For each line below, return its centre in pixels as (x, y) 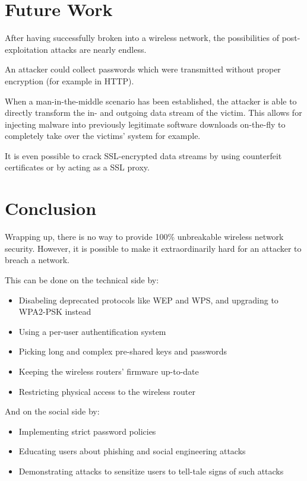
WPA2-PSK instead (55, 311)
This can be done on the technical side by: (82, 279)
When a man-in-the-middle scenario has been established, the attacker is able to (151, 101)
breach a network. (37, 260)
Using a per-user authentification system (92, 331)
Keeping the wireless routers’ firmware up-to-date (109, 371)
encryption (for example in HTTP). (69, 80)
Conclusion (51, 208)
